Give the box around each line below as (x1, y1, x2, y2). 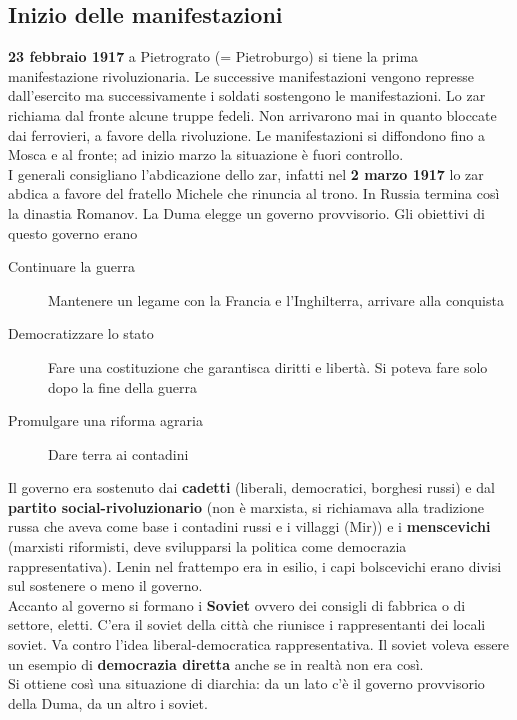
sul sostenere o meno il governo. (8, 575, 203, 596)
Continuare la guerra (8, 256, 135, 277)
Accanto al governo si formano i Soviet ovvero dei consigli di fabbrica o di (8, 594, 466, 615)
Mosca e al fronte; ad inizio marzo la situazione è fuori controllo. (8, 144, 404, 165)
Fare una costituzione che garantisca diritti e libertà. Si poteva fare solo (48, 356, 488, 377)
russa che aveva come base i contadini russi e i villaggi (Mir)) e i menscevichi (8, 516, 491, 537)
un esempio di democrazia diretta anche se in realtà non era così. (8, 653, 424, 674)
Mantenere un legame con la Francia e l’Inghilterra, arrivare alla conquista (48, 289, 504, 310)
